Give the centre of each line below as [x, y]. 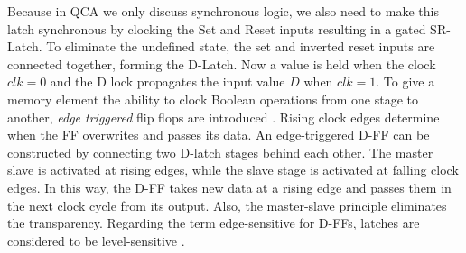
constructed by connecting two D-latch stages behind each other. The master [220, 152]
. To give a [405, 81]
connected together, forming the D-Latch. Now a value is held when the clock [222, 63]
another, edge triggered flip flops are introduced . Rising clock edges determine [224, 117]
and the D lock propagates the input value [168, 81]
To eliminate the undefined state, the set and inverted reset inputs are [241, 46]
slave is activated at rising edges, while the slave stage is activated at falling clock [233, 170]
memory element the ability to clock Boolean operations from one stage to [213, 99]
